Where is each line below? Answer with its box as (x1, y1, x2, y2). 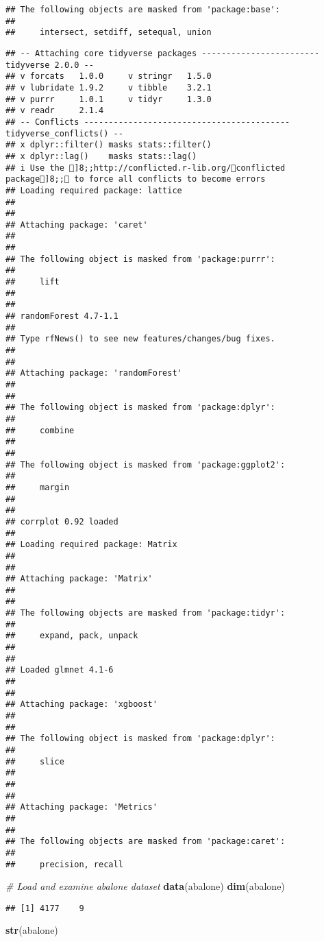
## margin (5, 482, 70, 492)
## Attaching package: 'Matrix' (5, 574, 153, 584)
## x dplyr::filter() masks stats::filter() (5, 140, 212, 150)
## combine (5, 425, 75, 435)
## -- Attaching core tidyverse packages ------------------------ (5, 48, 320, 58)
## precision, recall (5, 859, 123, 869)
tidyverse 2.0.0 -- (5, 60, 94, 70)
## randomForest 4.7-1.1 (5, 311, 119, 322)
